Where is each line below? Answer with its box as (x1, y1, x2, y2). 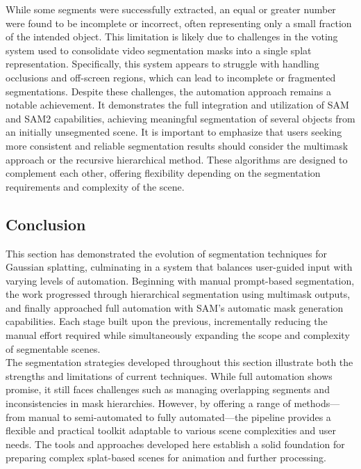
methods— (294, 396, 340, 411)
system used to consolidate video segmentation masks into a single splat (6, 42, 312, 57)
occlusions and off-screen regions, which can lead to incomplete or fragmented (6, 70, 336, 84)
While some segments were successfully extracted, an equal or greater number (6, 2, 336, 16)
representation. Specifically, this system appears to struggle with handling (6, 56, 319, 71)
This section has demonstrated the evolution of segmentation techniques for (6, 246, 327, 260)
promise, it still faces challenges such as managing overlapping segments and (6, 382, 330, 397)
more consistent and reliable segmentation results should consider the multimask (6, 138, 349, 152)
